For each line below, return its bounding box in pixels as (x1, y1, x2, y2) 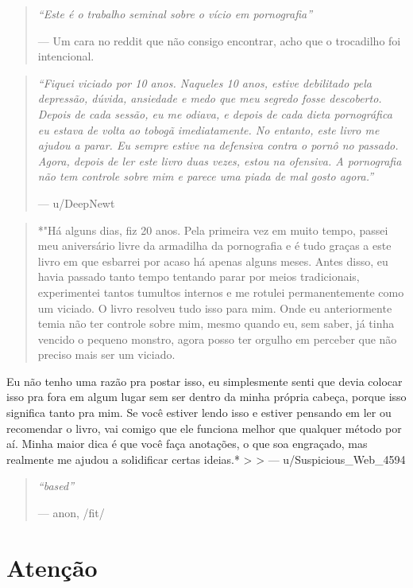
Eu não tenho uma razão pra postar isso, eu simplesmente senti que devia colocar (6, 372, 403, 389)
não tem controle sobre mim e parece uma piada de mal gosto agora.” (37, 168, 374, 185)
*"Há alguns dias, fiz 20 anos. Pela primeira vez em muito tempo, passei (37, 221, 388, 238)
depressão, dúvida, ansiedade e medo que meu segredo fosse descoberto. (37, 90, 382, 107)
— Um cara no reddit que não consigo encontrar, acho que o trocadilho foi (37, 32, 401, 49)
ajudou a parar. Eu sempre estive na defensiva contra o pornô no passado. (37, 137, 399, 154)
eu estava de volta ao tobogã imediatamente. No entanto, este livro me (37, 121, 380, 138)
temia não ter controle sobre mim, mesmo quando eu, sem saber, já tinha (37, 315, 395, 332)
